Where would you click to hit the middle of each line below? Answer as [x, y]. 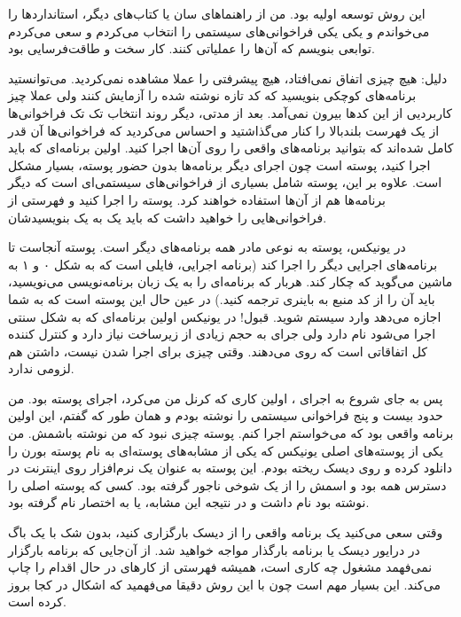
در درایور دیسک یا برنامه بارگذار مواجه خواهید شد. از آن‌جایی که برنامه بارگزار [214, 549]
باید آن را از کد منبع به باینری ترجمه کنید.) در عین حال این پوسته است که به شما [222, 298]
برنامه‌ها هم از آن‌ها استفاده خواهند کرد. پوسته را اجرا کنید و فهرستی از [197, 199]
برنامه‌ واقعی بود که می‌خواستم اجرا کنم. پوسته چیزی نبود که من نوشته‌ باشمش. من [231, 433]
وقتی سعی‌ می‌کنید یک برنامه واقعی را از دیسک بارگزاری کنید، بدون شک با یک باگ [226, 532]
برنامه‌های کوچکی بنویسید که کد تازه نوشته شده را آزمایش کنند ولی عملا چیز [212, 95]
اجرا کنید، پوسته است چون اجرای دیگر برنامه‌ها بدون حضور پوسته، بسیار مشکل [219, 164]
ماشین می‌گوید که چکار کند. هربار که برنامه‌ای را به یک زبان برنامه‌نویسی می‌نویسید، [230, 281]
